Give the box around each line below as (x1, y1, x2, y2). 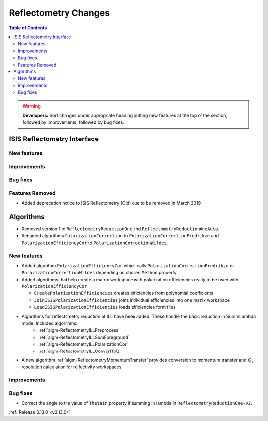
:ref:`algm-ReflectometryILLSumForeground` (38, 334, 130, 340)
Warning (22, 103, 41, 109)
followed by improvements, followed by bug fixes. (22, 119, 124, 125)
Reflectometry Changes (9, 7, 110, 18)
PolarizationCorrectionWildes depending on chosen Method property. (21, 270, 178, 276)
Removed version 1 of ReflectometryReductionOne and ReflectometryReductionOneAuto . (21, 226, 219, 232)
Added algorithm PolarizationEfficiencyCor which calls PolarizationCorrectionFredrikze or (21, 262, 234, 268)
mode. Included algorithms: (21, 320, 78, 326)
